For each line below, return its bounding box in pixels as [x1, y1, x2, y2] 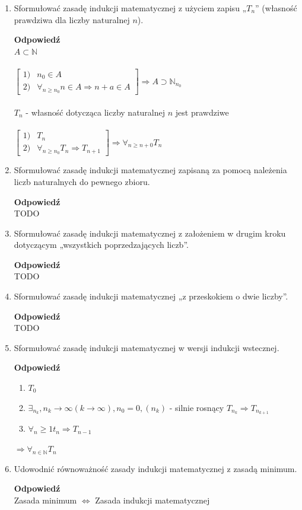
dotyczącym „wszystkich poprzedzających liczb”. [14, 238, 189, 251]
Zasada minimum [14, 494, 77, 506]
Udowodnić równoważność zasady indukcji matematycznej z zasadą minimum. [14, 462, 297, 474]
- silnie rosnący [169, 401, 224, 413]
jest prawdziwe [175, 106, 229, 118]
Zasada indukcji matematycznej [95, 494, 210, 506]
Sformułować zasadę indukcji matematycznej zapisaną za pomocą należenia [14, 164, 287, 176]
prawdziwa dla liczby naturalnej [14, 13, 130, 26]
